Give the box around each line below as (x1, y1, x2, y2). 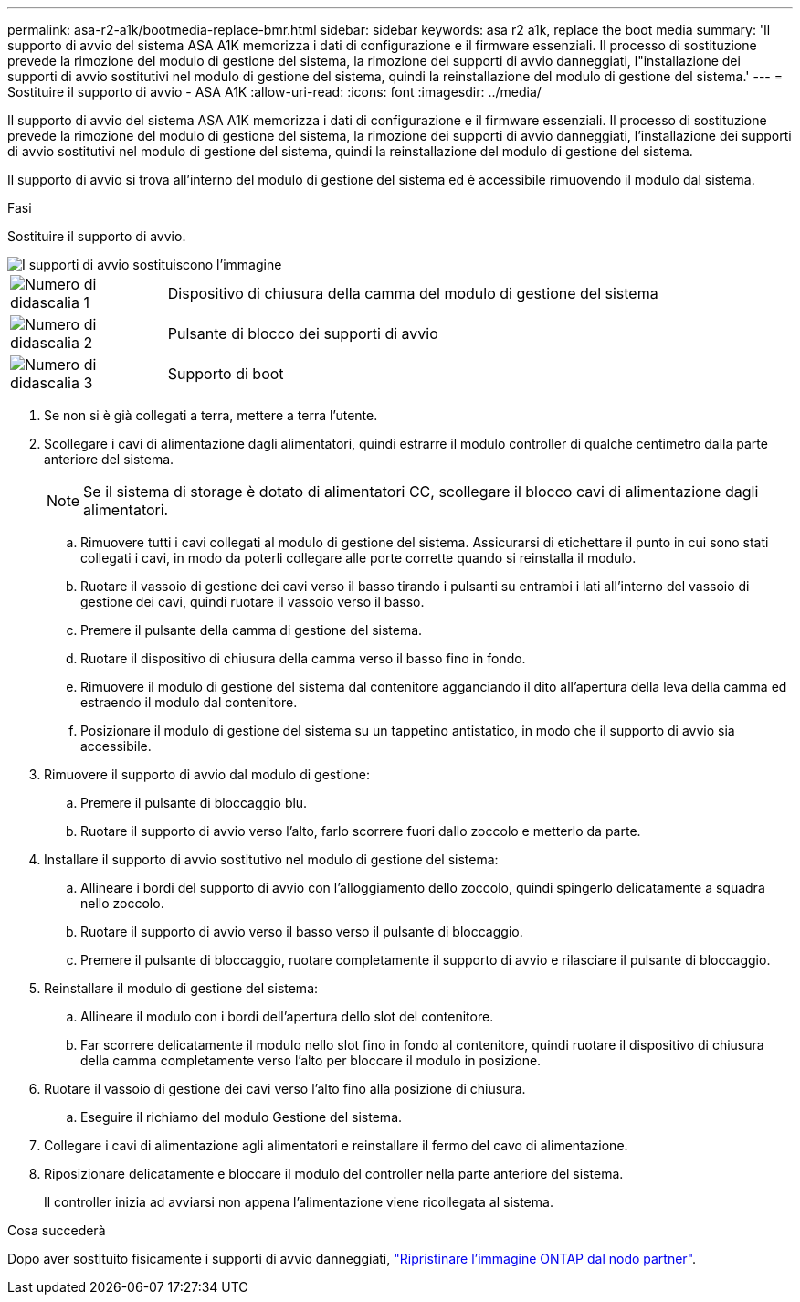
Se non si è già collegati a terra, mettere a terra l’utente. (44, 408, 378, 423)
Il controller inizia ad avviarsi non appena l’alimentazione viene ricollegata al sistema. (44, 1194, 553, 1210)
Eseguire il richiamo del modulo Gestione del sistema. (80, 1109, 403, 1125)
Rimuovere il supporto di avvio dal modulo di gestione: (44, 767, 371, 782)
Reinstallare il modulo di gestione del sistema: (44, 980, 319, 996)
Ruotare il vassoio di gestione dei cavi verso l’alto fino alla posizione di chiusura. (44, 1081, 526, 1096)
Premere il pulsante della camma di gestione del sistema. (80, 622, 423, 638)
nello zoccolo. (80, 895, 164, 911)
